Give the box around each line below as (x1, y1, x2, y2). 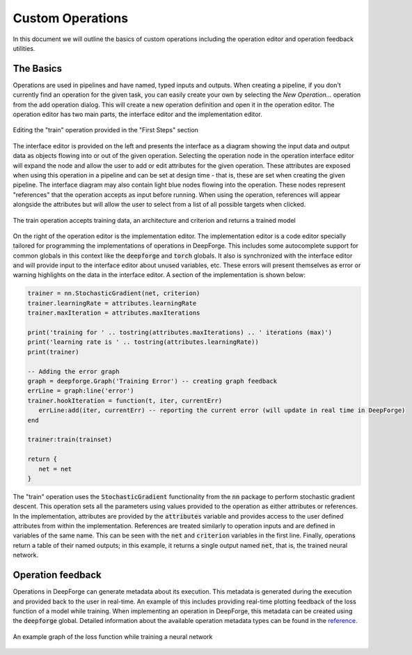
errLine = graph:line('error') (27, 387, 135, 395)
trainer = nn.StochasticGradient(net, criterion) (27, 290, 200, 297)
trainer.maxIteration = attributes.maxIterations (27, 309, 200, 317)
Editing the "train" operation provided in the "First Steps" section (13, 126, 198, 134)
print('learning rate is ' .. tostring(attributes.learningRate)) (27, 338, 259, 346)
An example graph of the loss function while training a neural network (13, 632, 213, 640)
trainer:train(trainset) (27, 436, 113, 443)
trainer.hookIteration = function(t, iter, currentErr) (27, 397, 223, 404)
